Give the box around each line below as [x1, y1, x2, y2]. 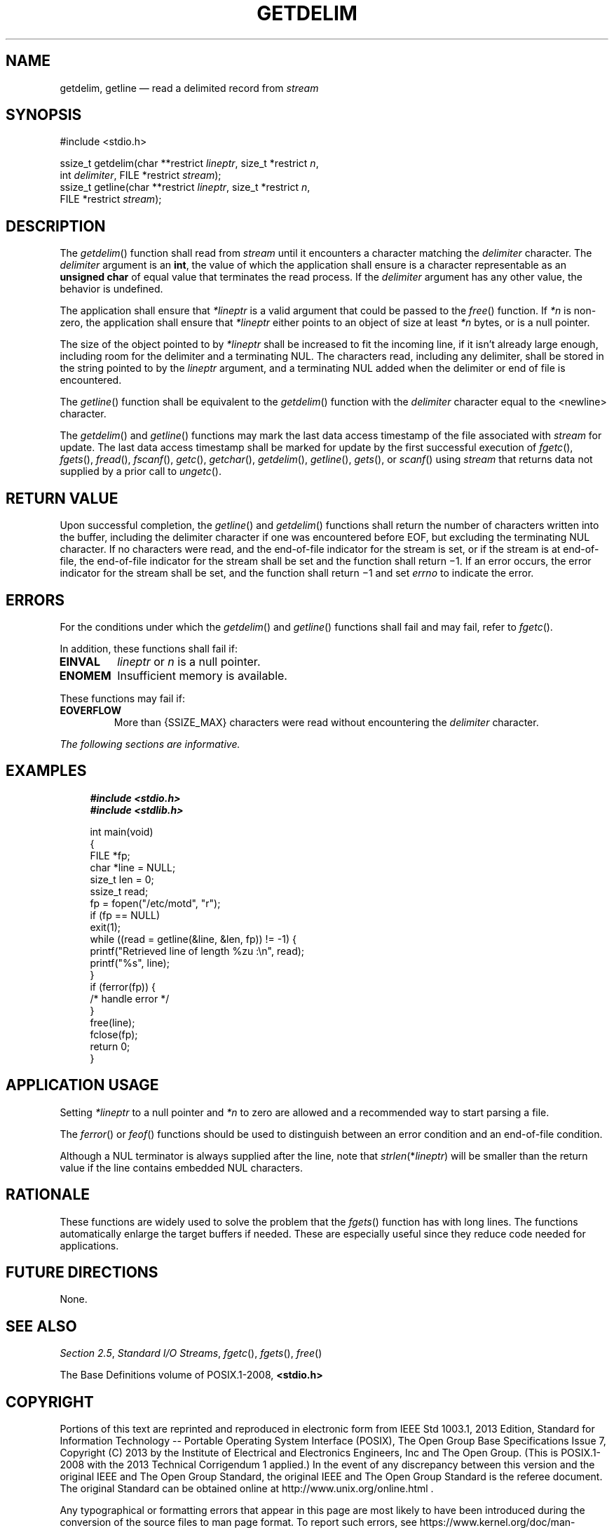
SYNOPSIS [6, 106, 82, 124]
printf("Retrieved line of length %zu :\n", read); [90, 944, 305, 957]
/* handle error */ [90, 992, 170, 1005]
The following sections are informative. [60, 737, 240, 750]
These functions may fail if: [60, 692, 185, 704]
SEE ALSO [6, 1317, 77, 1335]
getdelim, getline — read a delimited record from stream [60, 81, 319, 94]
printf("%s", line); [90, 956, 170, 969]
